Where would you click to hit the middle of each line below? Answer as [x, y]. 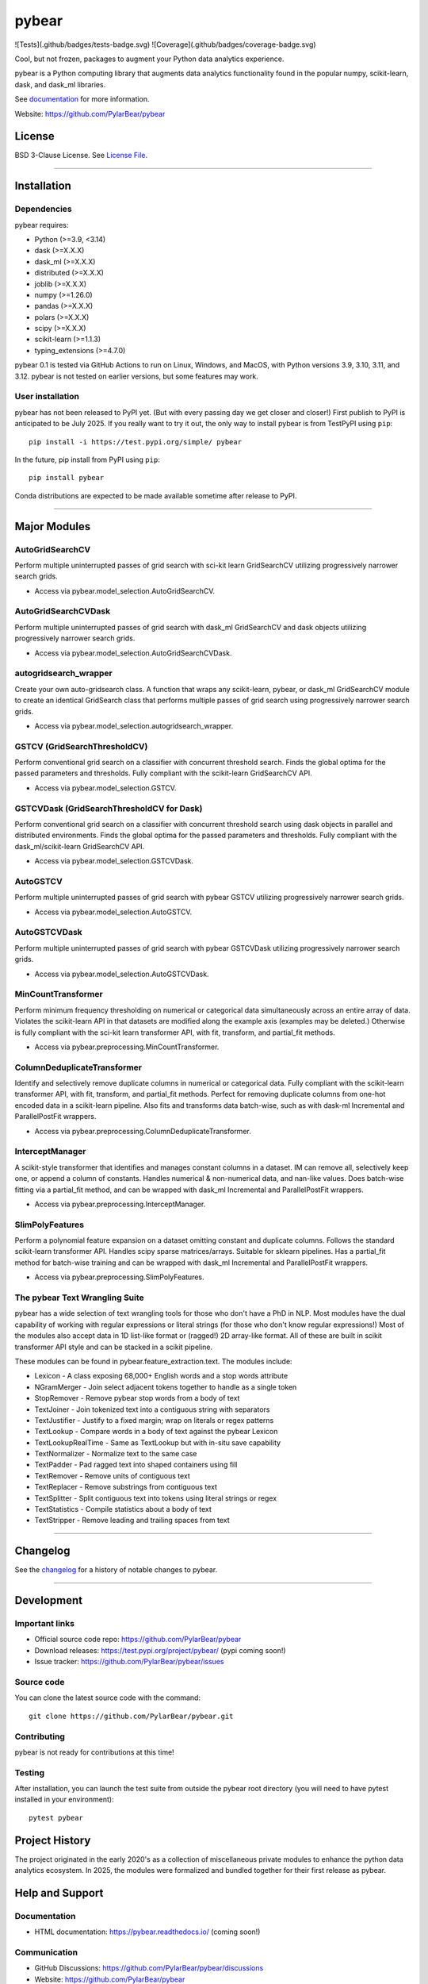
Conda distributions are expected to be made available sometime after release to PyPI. [156, 495]
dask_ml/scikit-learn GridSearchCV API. [80, 846]
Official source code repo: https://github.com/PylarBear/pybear [138, 1640]
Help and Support [59, 1893]
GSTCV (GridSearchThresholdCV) [81, 746]
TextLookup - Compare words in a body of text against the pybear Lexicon [156, 1432]
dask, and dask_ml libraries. [60, 84]
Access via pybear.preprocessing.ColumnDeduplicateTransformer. [143, 1131]
